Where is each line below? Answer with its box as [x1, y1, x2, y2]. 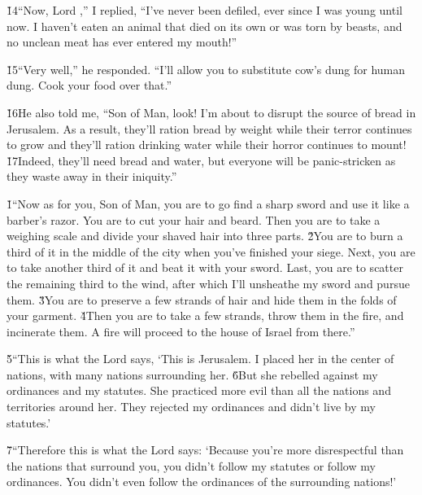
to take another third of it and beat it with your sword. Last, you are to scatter [7, 259, 403, 276]
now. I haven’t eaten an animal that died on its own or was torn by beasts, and [7, 17, 402, 34]
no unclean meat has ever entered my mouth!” [7, 33, 237, 50]
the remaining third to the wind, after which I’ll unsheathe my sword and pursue [7, 274, 410, 291]
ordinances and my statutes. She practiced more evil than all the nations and [7, 382, 391, 399]
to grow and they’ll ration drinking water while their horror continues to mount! [7, 136, 407, 153]
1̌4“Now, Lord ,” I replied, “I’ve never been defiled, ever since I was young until [7, 2, 402, 18]
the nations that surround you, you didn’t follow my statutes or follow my [7, 457, 376, 474]
